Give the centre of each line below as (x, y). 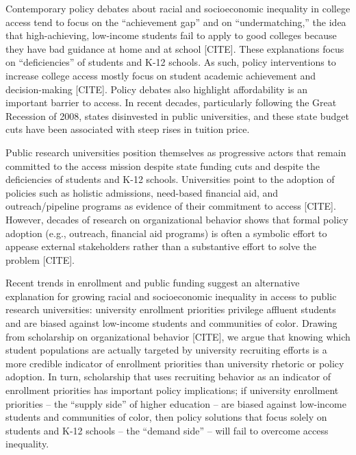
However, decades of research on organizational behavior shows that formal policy (177, 219)
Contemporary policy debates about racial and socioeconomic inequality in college (178, 8)
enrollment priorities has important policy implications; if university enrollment (172, 390)
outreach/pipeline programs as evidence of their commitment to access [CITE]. (171, 206)
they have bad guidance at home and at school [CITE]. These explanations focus (175, 48)
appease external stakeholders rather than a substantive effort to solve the (161, 246)
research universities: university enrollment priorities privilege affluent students (171, 309)
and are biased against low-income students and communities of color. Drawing (171, 323)
